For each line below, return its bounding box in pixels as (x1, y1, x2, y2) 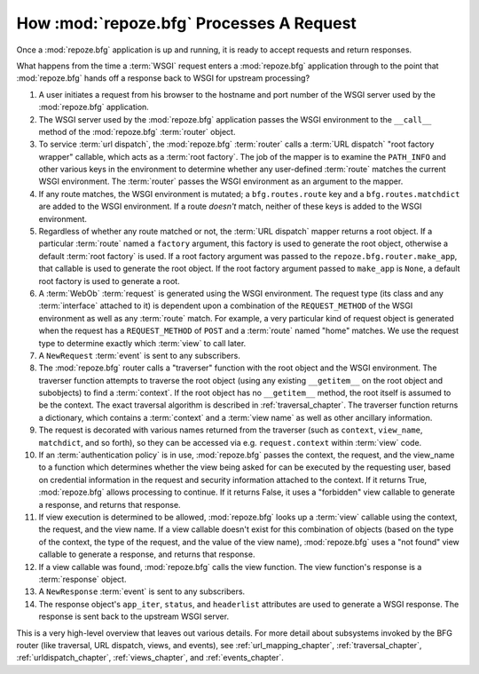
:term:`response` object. (38, 574, 127, 584)
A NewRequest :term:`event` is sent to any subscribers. (38, 350, 241, 361)
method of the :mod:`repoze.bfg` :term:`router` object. (38, 126, 236, 137)
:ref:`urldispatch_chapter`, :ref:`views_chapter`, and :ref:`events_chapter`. (16, 653, 284, 663)
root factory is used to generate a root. (38, 275, 181, 286)
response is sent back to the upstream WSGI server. (38, 611, 230, 622)
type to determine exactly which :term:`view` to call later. (38, 337, 247, 348)
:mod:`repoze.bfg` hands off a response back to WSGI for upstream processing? (16, 73, 310, 83)
